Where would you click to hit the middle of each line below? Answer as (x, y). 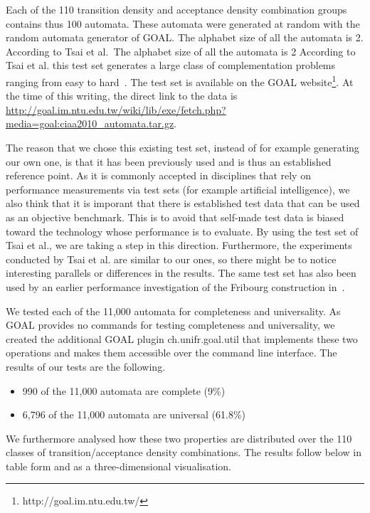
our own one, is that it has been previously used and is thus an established (169, 161)
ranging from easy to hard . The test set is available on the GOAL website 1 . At (180, 80)
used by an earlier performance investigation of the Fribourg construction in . (175, 286)
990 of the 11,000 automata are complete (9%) (124, 390)
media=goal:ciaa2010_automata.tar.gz (90, 123)
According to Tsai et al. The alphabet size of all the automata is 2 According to (181, 51)
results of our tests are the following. (86, 366)
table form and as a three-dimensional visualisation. (118, 466)
